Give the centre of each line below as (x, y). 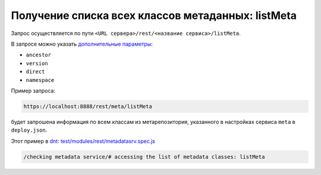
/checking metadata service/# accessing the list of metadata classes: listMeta (144, 157)
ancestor (39, 55)
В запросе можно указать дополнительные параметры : (82, 44)
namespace (40, 80)
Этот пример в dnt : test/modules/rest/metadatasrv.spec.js (83, 141)
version (37, 63)
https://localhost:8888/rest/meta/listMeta (88, 106)
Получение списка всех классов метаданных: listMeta (154, 15)
